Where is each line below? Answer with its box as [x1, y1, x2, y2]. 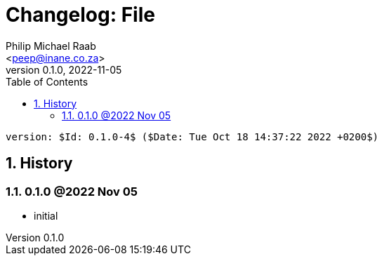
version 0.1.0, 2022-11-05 [6, 63, 122, 76]
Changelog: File [6, 3, 155, 27]
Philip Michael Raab [6, 39, 96, 52]
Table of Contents [6, 75, 88, 88]
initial [34, 209, 58, 222]
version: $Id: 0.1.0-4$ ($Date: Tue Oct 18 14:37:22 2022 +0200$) [6, 130, 379, 142]
